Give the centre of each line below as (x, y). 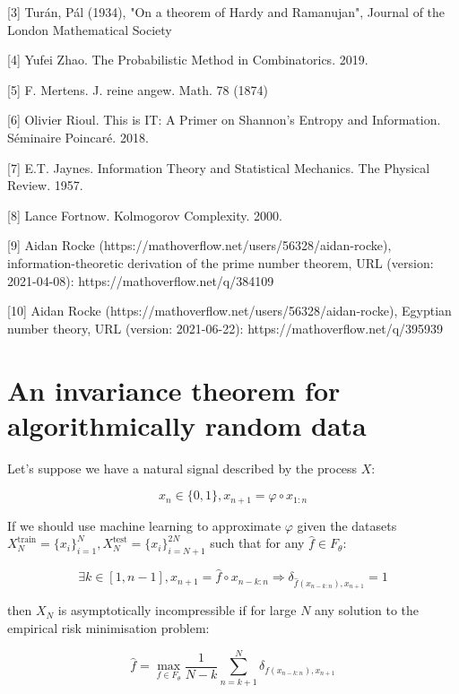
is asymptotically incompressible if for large (177, 610)
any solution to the (367, 610)
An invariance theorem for (174, 390)
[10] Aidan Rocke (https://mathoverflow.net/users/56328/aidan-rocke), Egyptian (229, 311)
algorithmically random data (187, 425)
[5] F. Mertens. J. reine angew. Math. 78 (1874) (138, 89)
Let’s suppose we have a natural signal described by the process (182, 468)
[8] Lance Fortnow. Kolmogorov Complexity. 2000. (145, 215)
